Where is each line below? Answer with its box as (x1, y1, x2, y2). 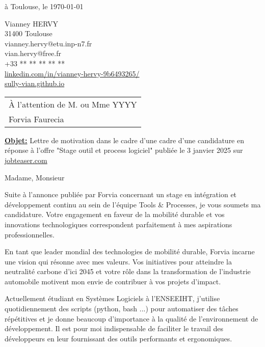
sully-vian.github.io (5, 78, 65, 89)
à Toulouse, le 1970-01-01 (5, 1, 84, 11)
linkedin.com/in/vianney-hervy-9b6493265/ (5, 68, 140, 78)
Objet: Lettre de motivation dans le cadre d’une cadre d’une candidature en (5, 135, 245, 145)
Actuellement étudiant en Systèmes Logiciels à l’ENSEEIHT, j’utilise (5, 293, 220, 304)
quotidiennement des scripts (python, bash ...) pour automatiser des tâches (5, 303, 238, 314)
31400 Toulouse (5, 28, 52, 39)
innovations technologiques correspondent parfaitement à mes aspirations (5, 219, 232, 229)
